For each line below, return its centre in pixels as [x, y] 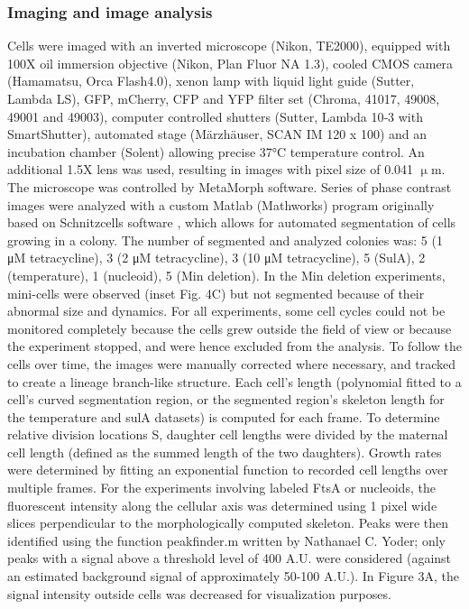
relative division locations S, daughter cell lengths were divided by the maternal [228, 434]
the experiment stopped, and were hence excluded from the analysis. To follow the [234, 346]
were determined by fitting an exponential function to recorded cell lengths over [228, 470]
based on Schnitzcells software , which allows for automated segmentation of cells [232, 222]
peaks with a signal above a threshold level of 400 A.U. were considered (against [230, 558]
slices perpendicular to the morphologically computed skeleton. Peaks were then [228, 523]
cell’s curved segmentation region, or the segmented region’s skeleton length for [226, 399]
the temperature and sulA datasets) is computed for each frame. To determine [224, 416]
